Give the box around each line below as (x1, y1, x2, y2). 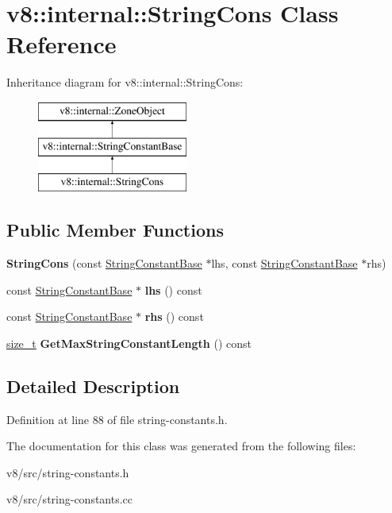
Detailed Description (6, 373, 180, 398)
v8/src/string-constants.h (6, 464, 129, 480)
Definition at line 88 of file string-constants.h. (6, 411, 228, 427)
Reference (6, 28, 117, 60)
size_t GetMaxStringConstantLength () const (6, 334, 252, 351)
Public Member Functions (6, 218, 224, 242)
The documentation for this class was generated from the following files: (6, 438, 356, 454)
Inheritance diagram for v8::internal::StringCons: (6, 74, 244, 91)
